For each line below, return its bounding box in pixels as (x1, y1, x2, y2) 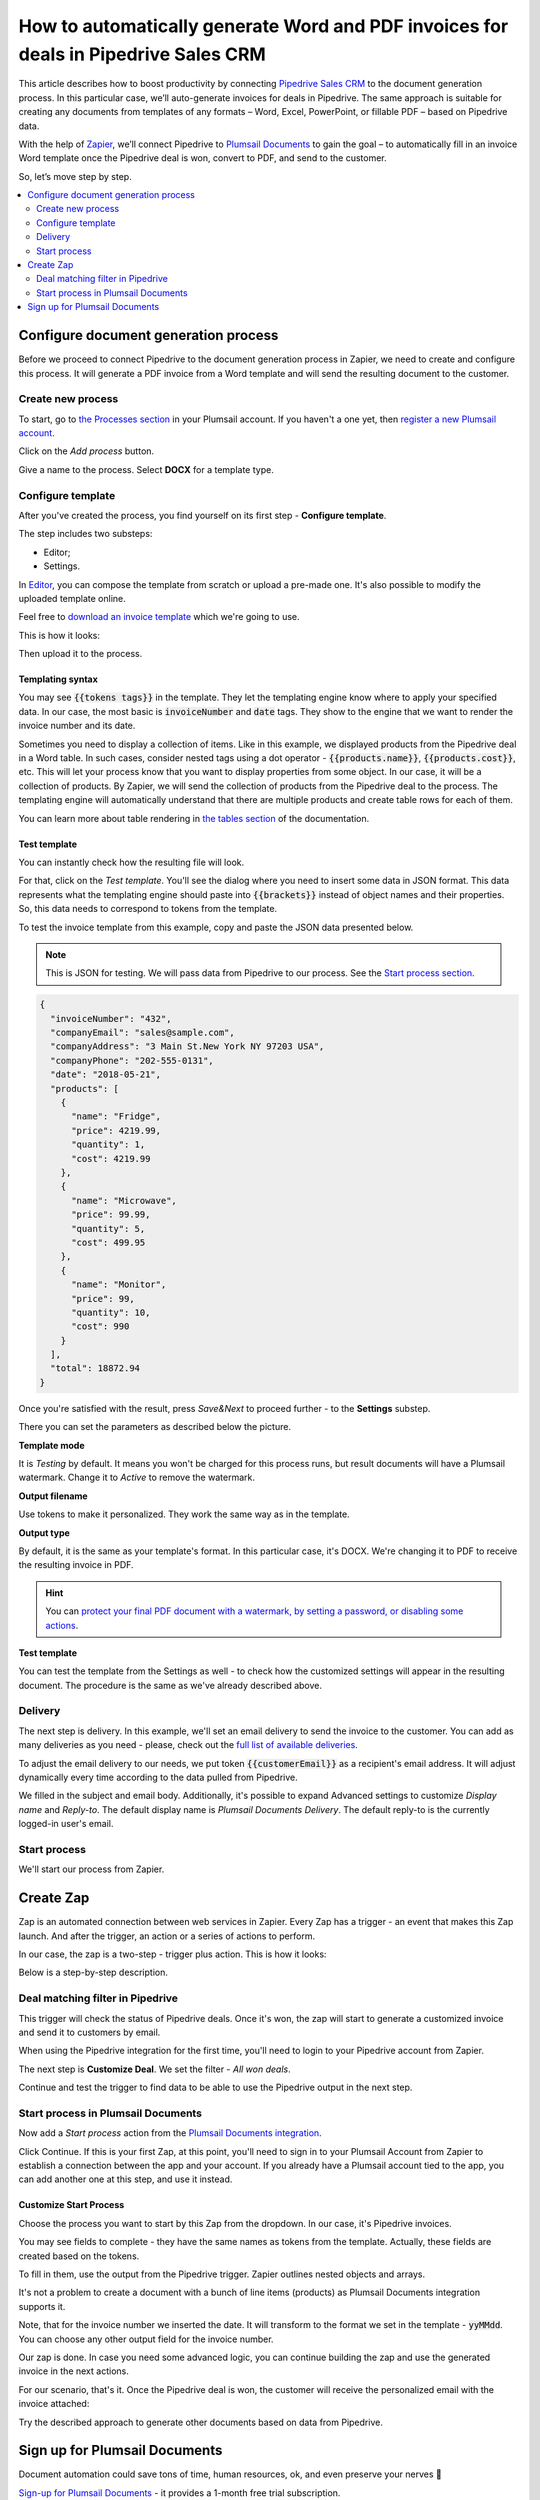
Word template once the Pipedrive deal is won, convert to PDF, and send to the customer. (18, 152, 387, 164)
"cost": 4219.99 (71, 1153, 151, 1164)
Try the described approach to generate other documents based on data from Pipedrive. (18, 2416, 384, 2428)
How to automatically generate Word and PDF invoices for (18, 15, 509, 37)
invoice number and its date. (18, 720, 136, 732)
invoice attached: (18, 2398, 90, 2410)
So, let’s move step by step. (18, 170, 132, 182)
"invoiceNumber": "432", (50, 1013, 172, 1024)
